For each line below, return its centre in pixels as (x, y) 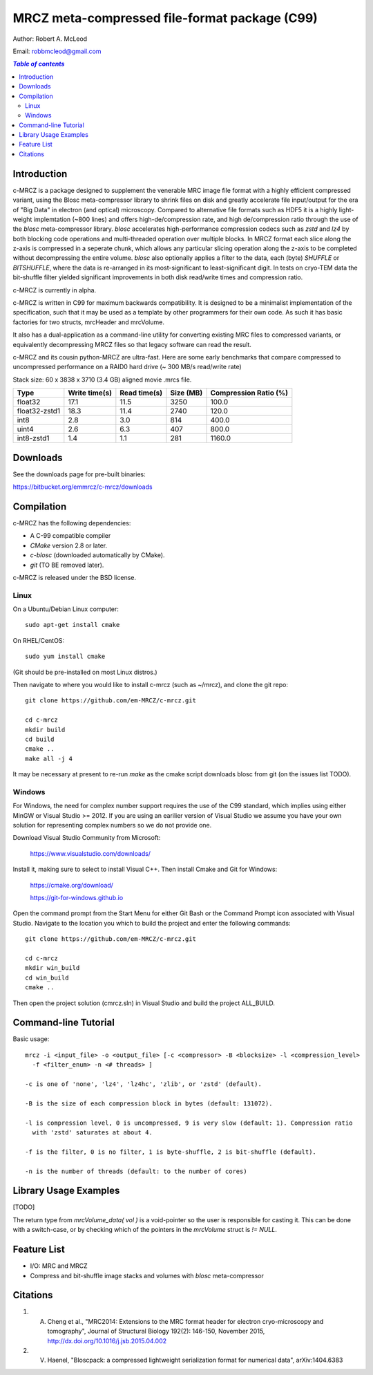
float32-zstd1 (39, 411)
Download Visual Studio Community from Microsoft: (87, 838)
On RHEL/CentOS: (39, 640)
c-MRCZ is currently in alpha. (55, 290)
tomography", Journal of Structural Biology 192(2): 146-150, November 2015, (156, 1331)
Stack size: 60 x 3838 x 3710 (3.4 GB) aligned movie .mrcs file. (102, 380)
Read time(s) (141, 393)
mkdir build (45, 730)
